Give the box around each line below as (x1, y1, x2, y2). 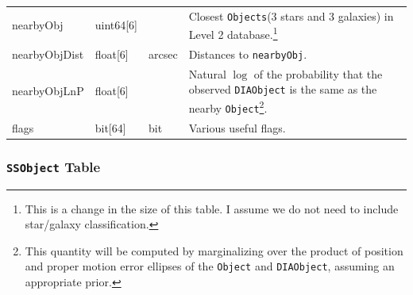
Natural (188, 65, 226, 82)
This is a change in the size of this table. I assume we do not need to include (25, 200, 399, 216)
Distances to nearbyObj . (188, 45, 307, 62)
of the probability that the (253, 65, 383, 82)
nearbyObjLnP (12, 82, 84, 99)
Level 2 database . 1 (188, 24, 278, 43)
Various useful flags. (188, 119, 286, 136)
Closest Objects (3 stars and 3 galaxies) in (188, 7, 394, 24)
